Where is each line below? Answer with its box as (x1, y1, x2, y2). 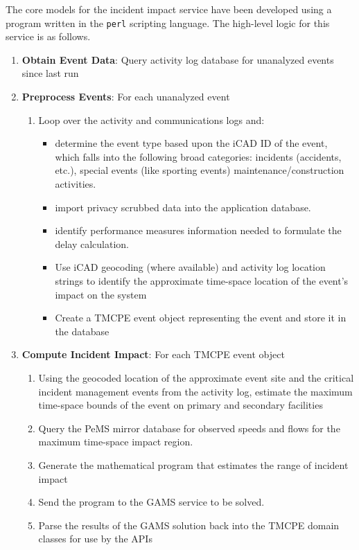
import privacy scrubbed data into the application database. (55, 199, 311, 214)
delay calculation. (55, 236, 129, 251)
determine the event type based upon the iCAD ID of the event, (55, 136, 328, 150)
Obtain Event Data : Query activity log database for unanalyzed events (21, 52, 334, 66)
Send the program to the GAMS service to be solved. (38, 495, 265, 509)
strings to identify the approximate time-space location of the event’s (55, 273, 349, 287)
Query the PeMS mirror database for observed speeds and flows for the (38, 420, 340, 435)
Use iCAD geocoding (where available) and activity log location (55, 260, 326, 274)
